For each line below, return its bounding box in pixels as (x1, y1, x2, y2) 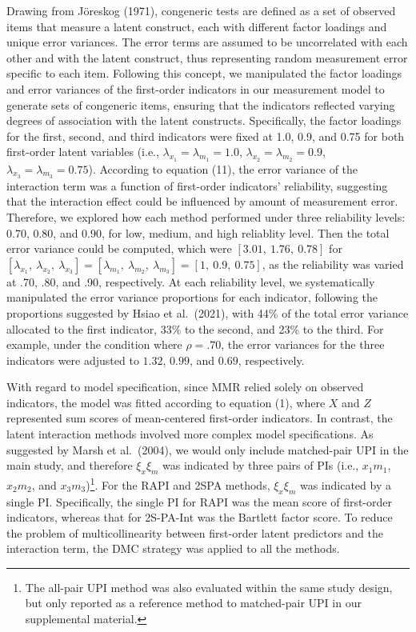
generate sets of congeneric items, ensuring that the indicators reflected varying (6, 96, 395, 113)
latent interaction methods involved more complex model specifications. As (6, 426, 374, 442)
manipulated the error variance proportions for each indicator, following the (6, 289, 378, 306)
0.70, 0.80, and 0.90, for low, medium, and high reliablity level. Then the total (6, 224, 390, 241)
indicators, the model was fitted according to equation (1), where (6, 394, 326, 410)
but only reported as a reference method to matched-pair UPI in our (25, 594, 362, 611)
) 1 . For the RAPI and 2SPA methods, (86, 474, 270, 493)
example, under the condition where (6, 336, 182, 353)
